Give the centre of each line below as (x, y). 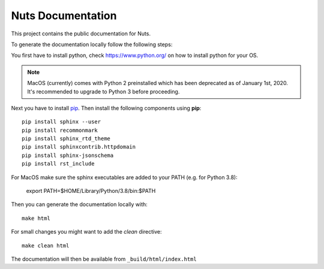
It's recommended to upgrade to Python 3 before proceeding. (103, 91)
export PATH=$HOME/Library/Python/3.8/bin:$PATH (91, 191)
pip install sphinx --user (61, 122)
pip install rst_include (58, 164)
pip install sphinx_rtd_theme (66, 139)
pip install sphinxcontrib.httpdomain (79, 147)
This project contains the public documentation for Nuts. (81, 34)
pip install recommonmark (60, 130)
